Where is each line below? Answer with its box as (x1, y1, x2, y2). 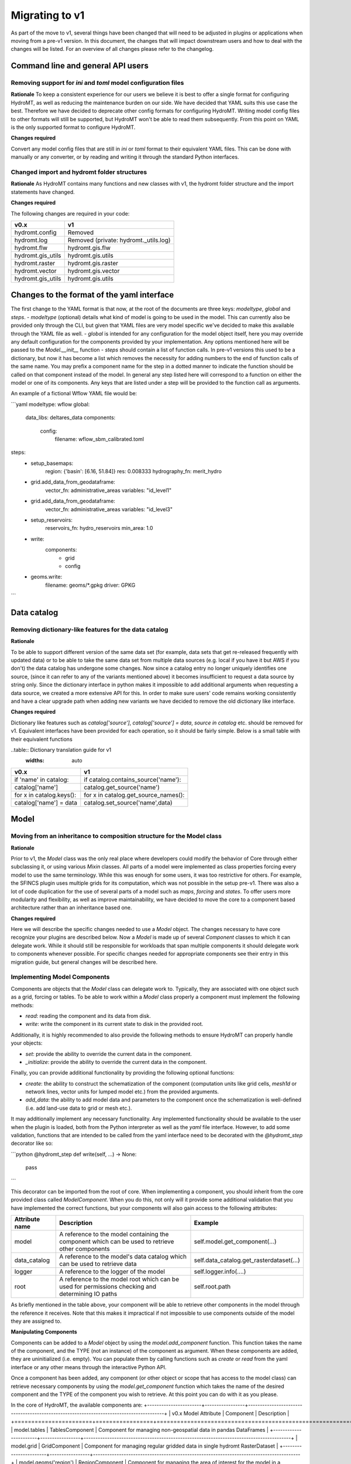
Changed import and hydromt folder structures (11, 167, 147, 176)
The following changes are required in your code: (11, 210, 130, 217)
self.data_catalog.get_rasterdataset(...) (194, 1256, 301, 1264)
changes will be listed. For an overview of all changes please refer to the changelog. (11, 46, 214, 53)
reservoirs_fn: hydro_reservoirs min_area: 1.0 (45, 525, 153, 532)
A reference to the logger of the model (59, 1268, 165, 1276)
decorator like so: (11, 1140, 53, 1147)
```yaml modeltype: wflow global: (11, 401, 90, 408)
